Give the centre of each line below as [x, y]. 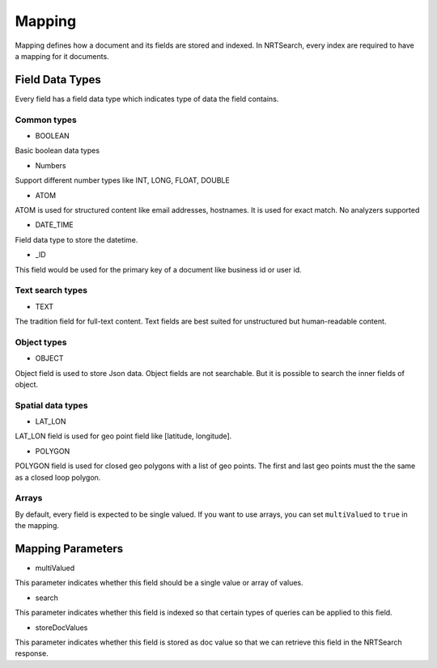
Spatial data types [51, 405]
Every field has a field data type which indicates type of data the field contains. [147, 99]
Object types [41, 342]
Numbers [51, 165]
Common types [46, 120]
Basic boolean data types [57, 150]
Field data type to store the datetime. [76, 239]
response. [32, 653]
